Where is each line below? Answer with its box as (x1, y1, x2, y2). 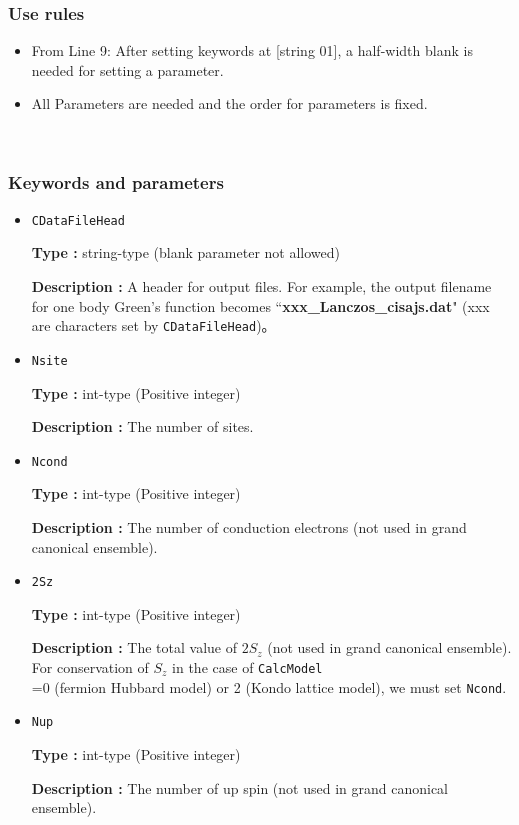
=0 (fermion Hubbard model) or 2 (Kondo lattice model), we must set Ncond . (31, 676, 507, 697)
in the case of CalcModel (172, 657, 323, 678)
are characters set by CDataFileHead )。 (31, 315, 276, 336)
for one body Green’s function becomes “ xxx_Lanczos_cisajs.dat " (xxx (31, 295, 490, 316)
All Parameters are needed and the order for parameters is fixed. (31, 93, 428, 114)
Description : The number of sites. (31, 416, 254, 437)
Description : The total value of (31, 637, 237, 658)
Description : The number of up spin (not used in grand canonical (31, 777, 449, 798)
